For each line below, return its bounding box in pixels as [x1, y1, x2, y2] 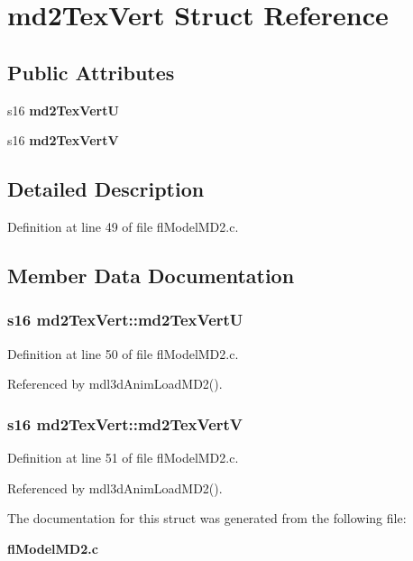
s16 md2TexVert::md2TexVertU [7, 308, 243, 331]
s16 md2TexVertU [7, 100, 119, 119]
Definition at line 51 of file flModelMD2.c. [7, 447, 239, 466]
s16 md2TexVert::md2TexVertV [7, 412, 243, 435]
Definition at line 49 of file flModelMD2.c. [7, 216, 239, 235]
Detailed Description [7, 175, 205, 203]
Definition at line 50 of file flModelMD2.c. [7, 344, 239, 363]
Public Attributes [7, 58, 175, 86]
